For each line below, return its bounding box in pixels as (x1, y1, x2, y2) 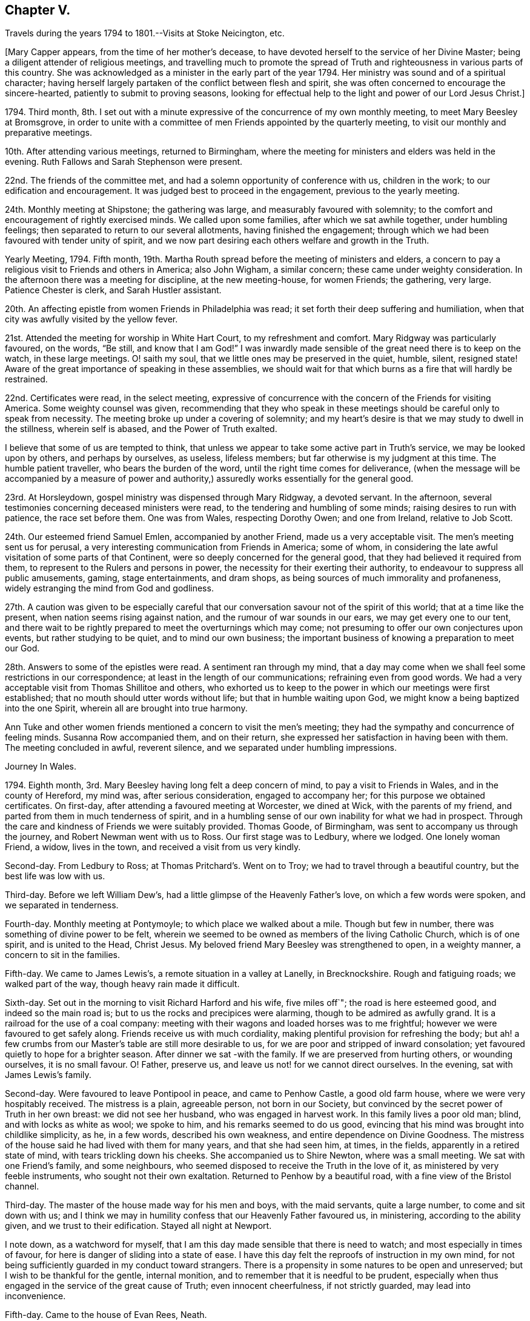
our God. (5, 643, 40, 654)
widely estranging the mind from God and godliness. (5, 583, 214, 594)
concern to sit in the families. (5, 950, 120, 960)
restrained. (5, 374, 48, 385)
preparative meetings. (5, 127, 92, 138)
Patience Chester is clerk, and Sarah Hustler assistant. (5, 285, 222, 296)
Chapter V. (5, 2, 71, 18)
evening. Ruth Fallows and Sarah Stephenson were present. (5, 156, 243, 167)
